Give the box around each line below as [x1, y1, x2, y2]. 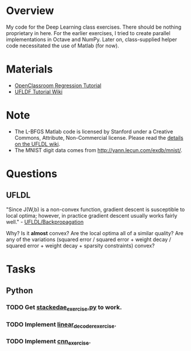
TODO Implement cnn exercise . [6, 337, 91, 346]
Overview [6, 4, 54, 18]
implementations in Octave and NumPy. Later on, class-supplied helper [6, 36, 177, 43]
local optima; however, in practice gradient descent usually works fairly [6, 212, 178, 219]
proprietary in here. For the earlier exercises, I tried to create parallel [6, 29, 171, 36]
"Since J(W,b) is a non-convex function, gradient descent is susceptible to [6, 206, 185, 213]
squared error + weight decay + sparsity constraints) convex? [6, 242, 155, 249]
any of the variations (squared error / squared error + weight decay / [6, 236, 171, 243]
